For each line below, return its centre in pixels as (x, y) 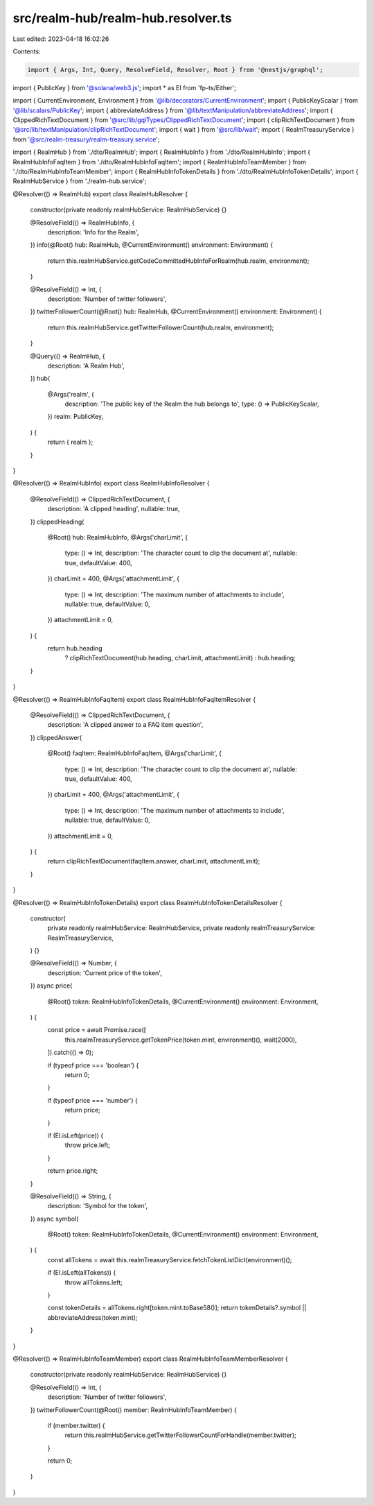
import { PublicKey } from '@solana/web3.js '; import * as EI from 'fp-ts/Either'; (125, 87)
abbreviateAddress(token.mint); (92, 1317)
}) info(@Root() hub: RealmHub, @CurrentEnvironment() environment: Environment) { (152, 245)
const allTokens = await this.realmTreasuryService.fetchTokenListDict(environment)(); (170, 1259)
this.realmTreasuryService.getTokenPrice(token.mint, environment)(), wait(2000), (181, 1040)
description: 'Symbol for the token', (98, 1206)
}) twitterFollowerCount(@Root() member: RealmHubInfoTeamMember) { (133, 1410)
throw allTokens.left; (93, 1282)
